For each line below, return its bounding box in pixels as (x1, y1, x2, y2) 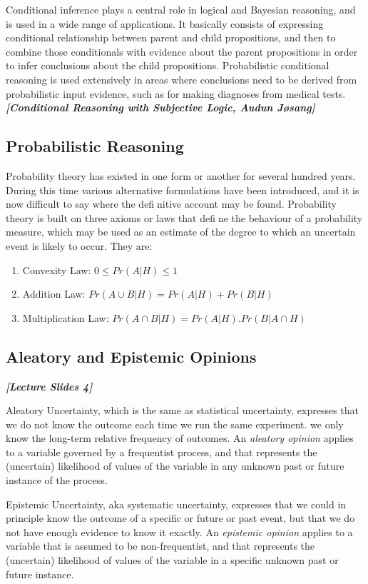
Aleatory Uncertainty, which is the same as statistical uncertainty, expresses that (6, 403, 359, 418)
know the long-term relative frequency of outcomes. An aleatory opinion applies (6, 431, 354, 445)
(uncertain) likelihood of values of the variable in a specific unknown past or (6, 553, 339, 568)
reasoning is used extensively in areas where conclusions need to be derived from (6, 71, 357, 86)
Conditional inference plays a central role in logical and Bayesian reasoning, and (6, 2, 356, 16)
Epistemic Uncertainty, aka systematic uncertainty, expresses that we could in (6, 496, 347, 511)
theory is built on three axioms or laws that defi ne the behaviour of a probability (6, 210, 363, 225)
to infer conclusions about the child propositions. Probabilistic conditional (6, 58, 329, 73)
